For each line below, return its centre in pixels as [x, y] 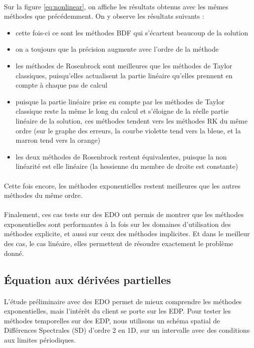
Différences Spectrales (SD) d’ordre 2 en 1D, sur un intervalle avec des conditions [127, 330]
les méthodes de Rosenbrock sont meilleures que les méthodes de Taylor [124, 65]
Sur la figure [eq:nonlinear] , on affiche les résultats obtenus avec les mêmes [116, 6]
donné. [14, 253]
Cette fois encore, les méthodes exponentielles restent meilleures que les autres [122, 185]
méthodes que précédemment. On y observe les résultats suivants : [104, 16]
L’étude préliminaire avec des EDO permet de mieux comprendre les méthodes [123, 301]
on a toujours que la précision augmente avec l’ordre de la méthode [117, 49]
